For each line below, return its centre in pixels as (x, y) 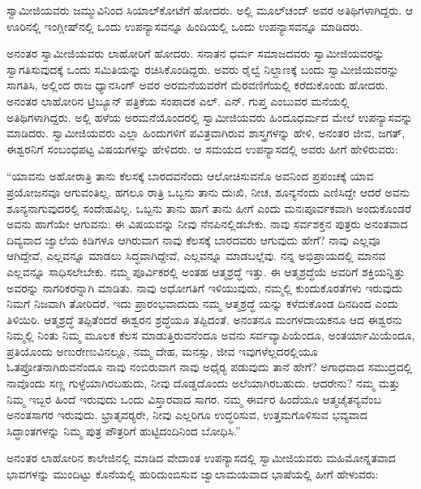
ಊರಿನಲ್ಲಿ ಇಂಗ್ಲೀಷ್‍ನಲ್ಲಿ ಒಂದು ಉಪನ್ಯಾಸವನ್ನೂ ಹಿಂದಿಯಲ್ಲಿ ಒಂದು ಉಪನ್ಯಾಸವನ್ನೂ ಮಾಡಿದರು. (185, 26)
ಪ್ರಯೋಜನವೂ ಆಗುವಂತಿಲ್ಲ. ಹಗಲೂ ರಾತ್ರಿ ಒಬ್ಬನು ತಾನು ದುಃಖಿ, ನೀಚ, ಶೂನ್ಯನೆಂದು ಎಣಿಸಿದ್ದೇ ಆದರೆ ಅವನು (208, 191)
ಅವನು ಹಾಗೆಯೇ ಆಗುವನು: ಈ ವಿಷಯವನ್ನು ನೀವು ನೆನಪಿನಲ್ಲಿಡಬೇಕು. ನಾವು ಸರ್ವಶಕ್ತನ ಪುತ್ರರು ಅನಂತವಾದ (207, 224)
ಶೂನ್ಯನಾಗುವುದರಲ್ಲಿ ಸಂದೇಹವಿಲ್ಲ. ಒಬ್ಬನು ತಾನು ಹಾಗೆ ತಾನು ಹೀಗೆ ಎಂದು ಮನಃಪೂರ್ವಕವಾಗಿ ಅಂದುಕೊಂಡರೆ (209, 208)
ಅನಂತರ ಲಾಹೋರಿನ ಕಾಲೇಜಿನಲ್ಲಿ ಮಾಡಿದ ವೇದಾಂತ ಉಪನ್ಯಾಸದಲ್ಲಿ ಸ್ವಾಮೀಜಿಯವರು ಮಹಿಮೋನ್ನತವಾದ (201, 458)
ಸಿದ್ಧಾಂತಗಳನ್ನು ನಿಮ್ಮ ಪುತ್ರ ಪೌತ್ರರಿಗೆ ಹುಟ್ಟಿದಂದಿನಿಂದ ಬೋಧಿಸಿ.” (124, 430)
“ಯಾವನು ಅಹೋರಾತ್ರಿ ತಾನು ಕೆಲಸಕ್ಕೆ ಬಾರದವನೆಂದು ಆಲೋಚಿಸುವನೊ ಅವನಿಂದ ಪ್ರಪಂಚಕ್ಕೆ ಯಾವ (190, 176)
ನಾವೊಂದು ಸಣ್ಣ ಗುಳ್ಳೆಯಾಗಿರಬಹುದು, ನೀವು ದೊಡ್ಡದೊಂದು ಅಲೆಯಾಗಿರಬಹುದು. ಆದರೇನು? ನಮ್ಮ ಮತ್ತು (204, 383)
